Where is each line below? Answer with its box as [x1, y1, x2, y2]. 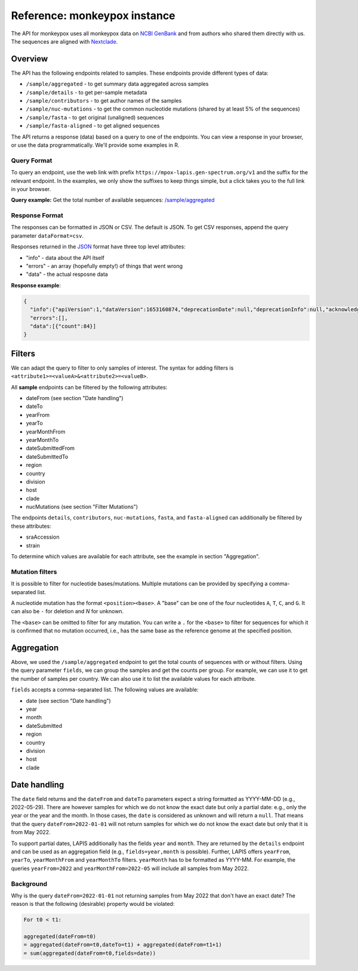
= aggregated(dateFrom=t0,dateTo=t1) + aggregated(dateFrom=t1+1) [23, 941, 222, 948]
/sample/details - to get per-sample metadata [26, 88, 147, 96]
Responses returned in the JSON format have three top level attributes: [11, 243, 186, 250]
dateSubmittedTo [26, 453, 69, 460]
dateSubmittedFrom [26, 445, 75, 452]
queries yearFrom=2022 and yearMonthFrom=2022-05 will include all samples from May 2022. [11, 865, 249, 872]
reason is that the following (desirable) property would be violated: [11, 901, 175, 908]
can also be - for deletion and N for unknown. [11, 608, 124, 615]
